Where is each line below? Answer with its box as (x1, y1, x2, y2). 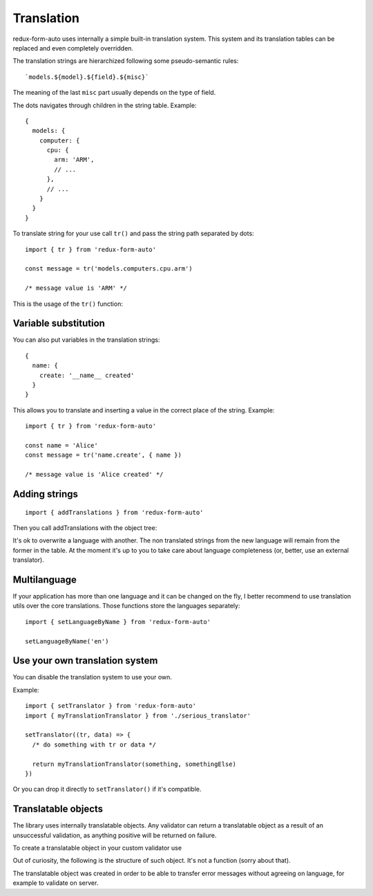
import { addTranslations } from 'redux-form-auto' (25, 509, 204, 516)
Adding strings (12, 488, 79, 500)
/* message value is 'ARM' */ (25, 284, 128, 292)
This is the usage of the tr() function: (12, 300, 124, 308)
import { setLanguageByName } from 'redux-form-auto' (25, 618, 211, 625)
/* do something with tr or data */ (32, 740, 157, 749)
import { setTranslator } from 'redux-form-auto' (25, 702, 197, 710)
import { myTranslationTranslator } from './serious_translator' (25, 711, 251, 720)
